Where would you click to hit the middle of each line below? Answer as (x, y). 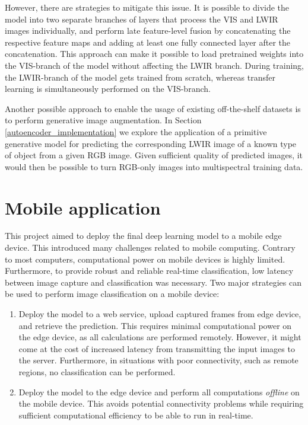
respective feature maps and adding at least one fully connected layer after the (148, 42)
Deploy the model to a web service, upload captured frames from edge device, (160, 314)
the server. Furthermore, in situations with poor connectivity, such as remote (158, 360)
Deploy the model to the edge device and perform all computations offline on (159, 392)
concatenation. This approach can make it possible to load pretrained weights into (154, 54)
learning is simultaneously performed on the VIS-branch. (108, 89)
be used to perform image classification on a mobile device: (112, 294)
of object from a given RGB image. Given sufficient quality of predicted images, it (154, 155)
